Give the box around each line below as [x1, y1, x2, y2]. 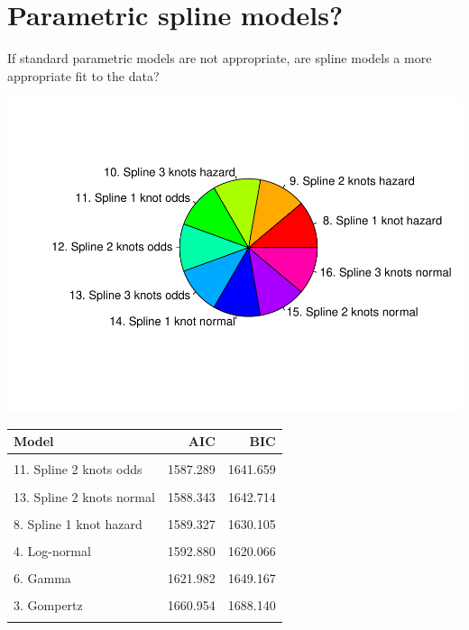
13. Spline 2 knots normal [14, 487, 155, 506]
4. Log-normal [14, 541, 91, 560]
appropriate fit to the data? [7, 66, 160, 85]
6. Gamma [14, 568, 71, 587]
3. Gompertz [14, 595, 83, 614]
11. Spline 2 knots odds [14, 460, 143, 479]
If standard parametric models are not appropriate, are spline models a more [7, 49, 432, 68]
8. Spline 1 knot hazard [14, 514, 143, 533]
